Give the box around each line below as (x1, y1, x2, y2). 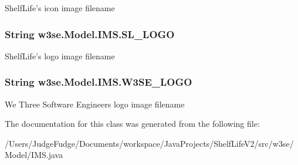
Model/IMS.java (5, 149, 63, 161)
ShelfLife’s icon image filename (5, 2, 115, 14)
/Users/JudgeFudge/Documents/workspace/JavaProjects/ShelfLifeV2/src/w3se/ (5, 137, 294, 149)
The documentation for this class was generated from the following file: (5, 117, 260, 130)
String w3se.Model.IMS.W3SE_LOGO (5, 75, 192, 89)
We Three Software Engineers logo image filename (5, 97, 185, 110)
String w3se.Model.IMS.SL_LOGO (5, 26, 175, 41)
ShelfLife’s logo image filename (5, 49, 115, 62)
